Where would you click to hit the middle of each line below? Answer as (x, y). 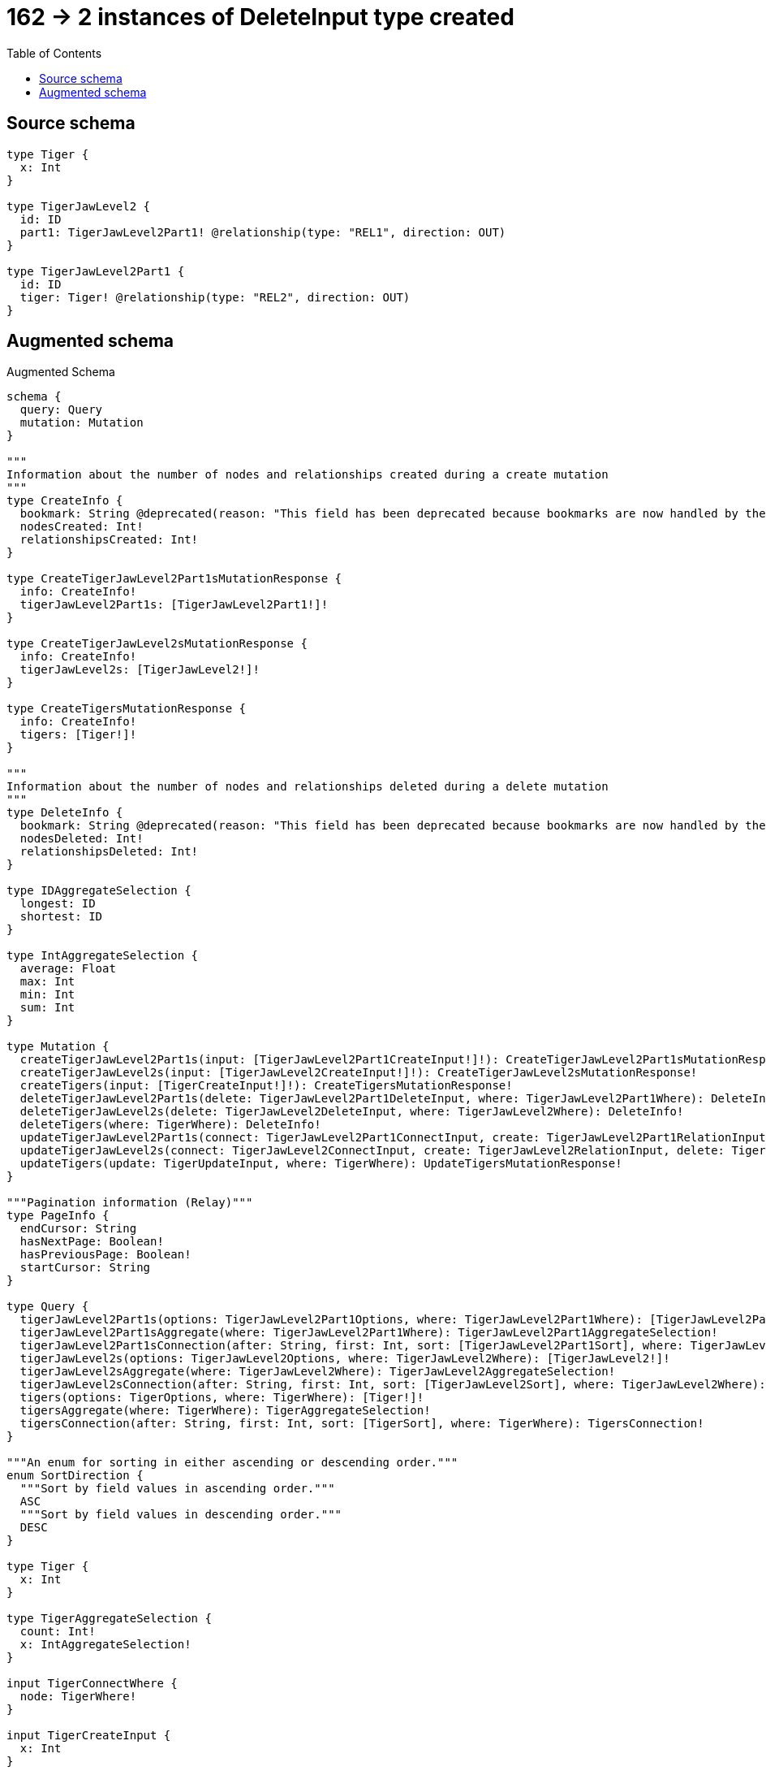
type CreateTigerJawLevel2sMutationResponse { (157, 644)
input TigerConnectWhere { (92, 1684)
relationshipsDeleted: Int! (109, 852)
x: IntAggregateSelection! (105, 1645)
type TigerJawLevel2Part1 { (96, 271)
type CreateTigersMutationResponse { (127, 709)
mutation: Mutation (82, 423)
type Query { (48, 1307)
